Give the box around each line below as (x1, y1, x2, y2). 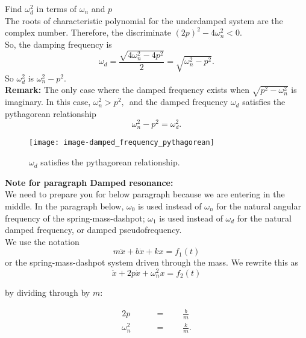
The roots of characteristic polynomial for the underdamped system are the (5, 14, 283, 27)
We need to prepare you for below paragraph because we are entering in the (5, 188, 285, 200)
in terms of (36, 2, 77, 14)
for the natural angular (216, 199, 301, 212)
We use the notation (5, 235, 80, 247)
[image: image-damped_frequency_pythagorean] (29, 138, 214, 147)
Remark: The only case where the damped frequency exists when (5, 83, 249, 96)
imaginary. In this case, (5, 95, 91, 108)
